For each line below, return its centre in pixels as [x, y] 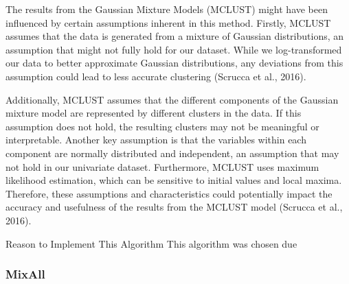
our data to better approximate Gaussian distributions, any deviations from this [174, 63]
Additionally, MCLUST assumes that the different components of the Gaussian [172, 99]
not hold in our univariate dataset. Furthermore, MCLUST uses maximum [162, 166]
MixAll [25, 274]
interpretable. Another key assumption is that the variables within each [156, 140]
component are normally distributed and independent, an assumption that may [172, 153]
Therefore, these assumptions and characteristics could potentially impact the [169, 193]
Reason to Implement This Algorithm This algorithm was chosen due [151, 243]
